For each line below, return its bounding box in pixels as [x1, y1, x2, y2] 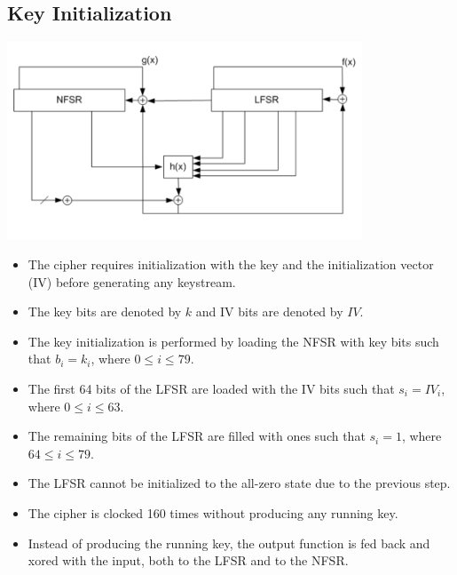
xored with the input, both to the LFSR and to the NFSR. [28, 551, 349, 570]
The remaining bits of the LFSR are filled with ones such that [28, 427, 366, 445]
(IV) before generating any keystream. [28, 272, 236, 291]
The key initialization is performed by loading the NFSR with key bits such [28, 331, 439, 350]
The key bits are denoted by [28, 302, 182, 321]
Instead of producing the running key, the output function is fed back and [28, 533, 430, 552]
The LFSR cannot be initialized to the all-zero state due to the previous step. [28, 474, 451, 492]
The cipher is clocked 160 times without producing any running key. [28, 503, 398, 522]
